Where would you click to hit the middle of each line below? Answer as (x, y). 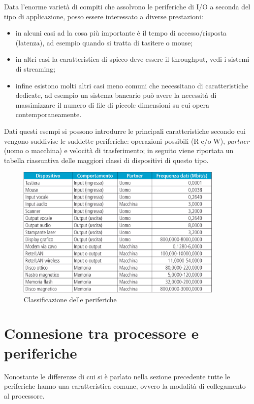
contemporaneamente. (48, 114)
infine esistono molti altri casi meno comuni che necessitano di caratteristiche (132, 85)
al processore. (24, 395)
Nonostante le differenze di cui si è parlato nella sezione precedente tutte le (117, 376)
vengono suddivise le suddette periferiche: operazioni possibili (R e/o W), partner (127, 141)
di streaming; (35, 68)
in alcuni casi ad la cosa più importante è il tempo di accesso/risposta (121, 33)
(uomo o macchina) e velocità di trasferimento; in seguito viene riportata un (119, 150)
